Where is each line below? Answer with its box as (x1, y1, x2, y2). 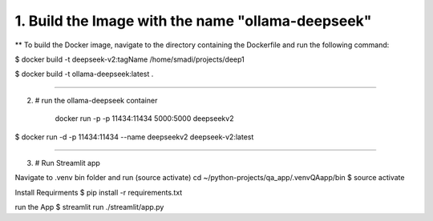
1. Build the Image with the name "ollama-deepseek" (14, 12, 372, 30)
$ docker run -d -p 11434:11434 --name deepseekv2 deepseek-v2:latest (14, 132, 254, 142)
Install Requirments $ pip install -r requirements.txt (14, 187, 183, 197)
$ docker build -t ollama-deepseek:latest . (14, 69, 154, 79)
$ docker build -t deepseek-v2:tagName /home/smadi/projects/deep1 (14, 54, 245, 64)
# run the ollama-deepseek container (34, 95, 158, 105)
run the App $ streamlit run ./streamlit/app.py (14, 203, 164, 212)
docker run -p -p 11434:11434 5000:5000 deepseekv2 (55, 114, 234, 123)
